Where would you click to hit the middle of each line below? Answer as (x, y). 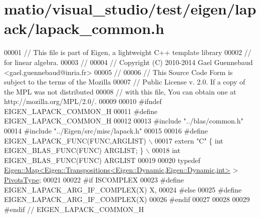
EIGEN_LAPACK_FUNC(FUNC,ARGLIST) (75, 140)
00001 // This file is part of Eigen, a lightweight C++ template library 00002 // (128, 52)
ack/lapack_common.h (84, 28)
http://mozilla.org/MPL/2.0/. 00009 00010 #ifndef (83, 101)
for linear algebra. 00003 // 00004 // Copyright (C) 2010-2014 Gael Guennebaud (128, 62)
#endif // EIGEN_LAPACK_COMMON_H (74, 209)
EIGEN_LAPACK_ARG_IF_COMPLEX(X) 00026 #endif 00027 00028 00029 (127, 199)
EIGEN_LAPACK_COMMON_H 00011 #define (81, 111)
